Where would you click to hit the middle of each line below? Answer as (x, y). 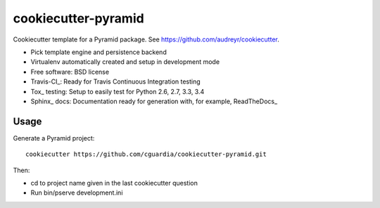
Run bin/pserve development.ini (77, 193)
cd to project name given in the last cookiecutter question (114, 183)
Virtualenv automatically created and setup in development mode (125, 62)
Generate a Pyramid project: (54, 138)
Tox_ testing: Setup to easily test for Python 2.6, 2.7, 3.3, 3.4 (118, 91)
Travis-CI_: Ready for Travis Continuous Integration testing (115, 82)
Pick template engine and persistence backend (99, 52)
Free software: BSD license (70, 72)
